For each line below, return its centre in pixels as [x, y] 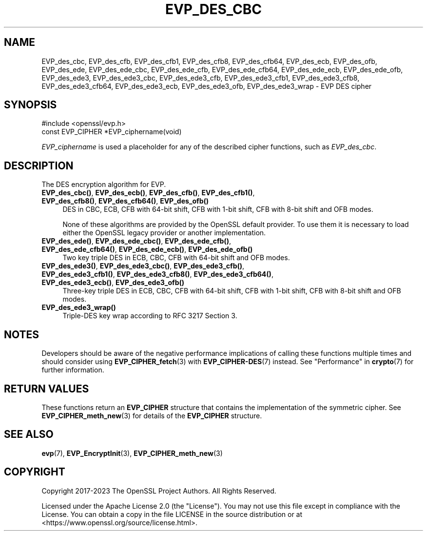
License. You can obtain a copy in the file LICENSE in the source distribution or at [172, 514]
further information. [73, 370]
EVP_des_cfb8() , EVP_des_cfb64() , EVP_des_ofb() [125, 201]
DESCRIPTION [39, 165]
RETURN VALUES [47, 389]
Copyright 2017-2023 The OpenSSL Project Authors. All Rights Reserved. [159, 491]
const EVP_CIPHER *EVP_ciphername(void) [112, 132]
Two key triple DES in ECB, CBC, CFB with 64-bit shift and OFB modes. [176, 258]
